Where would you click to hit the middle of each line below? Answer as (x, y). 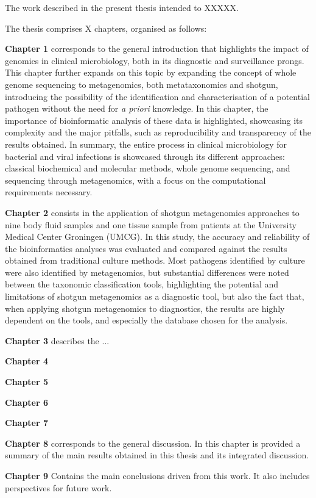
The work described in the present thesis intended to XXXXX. (122, 7)
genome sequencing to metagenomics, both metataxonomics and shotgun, (142, 84)
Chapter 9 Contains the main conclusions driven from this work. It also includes (157, 475)
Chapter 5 (27, 382)
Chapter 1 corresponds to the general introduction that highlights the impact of (157, 49)
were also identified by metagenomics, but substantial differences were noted (147, 272)
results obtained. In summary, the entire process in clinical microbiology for (146, 144)
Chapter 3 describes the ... (57, 340)
